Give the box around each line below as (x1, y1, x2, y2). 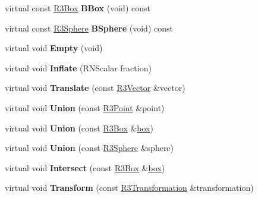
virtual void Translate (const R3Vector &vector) (5, 81, 185, 94)
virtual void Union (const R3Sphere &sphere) (5, 142, 174, 154)
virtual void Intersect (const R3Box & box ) (5, 161, 165, 174)
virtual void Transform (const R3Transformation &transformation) (5, 181, 254, 194)
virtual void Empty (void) (5, 42, 103, 54)
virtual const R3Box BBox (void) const (5, 2, 150, 14)
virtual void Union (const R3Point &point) (5, 101, 165, 114)
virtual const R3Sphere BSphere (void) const (5, 21, 173, 34)
